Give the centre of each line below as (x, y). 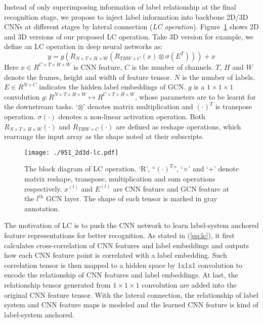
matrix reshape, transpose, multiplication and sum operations (120, 178)
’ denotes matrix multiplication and (138, 106)
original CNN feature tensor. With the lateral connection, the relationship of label (131, 294)
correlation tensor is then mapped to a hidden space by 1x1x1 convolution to (123, 265)
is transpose (234, 106)
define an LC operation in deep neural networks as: (83, 46)
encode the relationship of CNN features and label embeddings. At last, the (121, 275)
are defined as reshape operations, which (179, 126)
